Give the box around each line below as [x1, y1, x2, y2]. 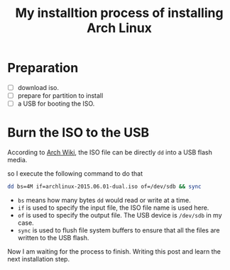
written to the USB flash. [17, 233, 89, 242]
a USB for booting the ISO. [17, 99, 95, 108]
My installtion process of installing [15, 5, 224, 21]
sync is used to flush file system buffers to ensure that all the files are [17, 225, 220, 235]
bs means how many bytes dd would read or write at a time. [17, 196, 191, 204]
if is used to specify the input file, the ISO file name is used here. [17, 203, 209, 212]
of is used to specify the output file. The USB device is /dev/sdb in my [17, 210, 222, 219]
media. [7, 156, 28, 164]
